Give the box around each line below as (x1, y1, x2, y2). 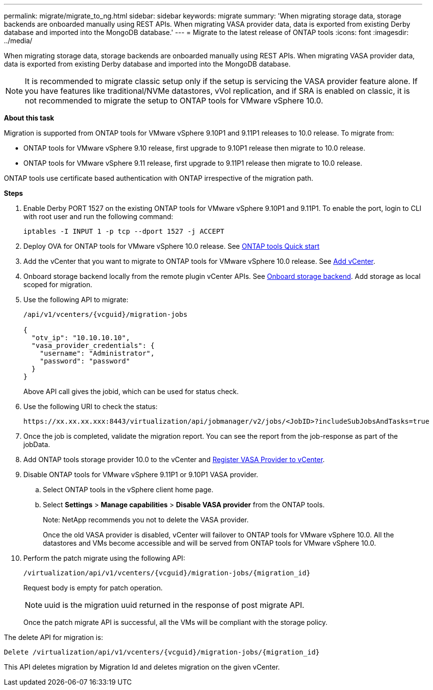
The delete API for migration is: (4, 633, 103, 641)
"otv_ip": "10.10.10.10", (31, 334, 130, 342)
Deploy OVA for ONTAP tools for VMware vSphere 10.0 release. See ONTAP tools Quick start (23, 242, 320, 250)
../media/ (4, 36, 33, 45)
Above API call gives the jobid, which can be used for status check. (23, 387, 239, 396)
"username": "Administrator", (39, 349, 155, 357)
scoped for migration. (23, 280, 92, 289)
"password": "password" (39, 357, 130, 365)
